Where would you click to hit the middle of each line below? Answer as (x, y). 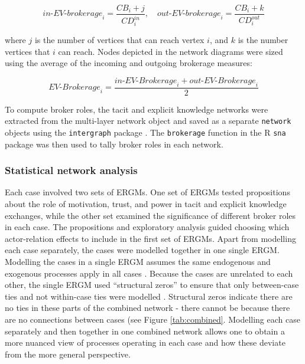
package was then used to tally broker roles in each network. (114, 144)
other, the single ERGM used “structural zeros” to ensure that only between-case (152, 285)
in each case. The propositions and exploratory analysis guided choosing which (147, 227)
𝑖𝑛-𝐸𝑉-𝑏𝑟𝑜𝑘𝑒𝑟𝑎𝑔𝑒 (73, 14)
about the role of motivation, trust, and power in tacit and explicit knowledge (146, 204)
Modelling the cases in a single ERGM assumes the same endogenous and (138, 262)
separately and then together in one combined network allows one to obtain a (145, 331)
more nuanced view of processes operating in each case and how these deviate (145, 342)
